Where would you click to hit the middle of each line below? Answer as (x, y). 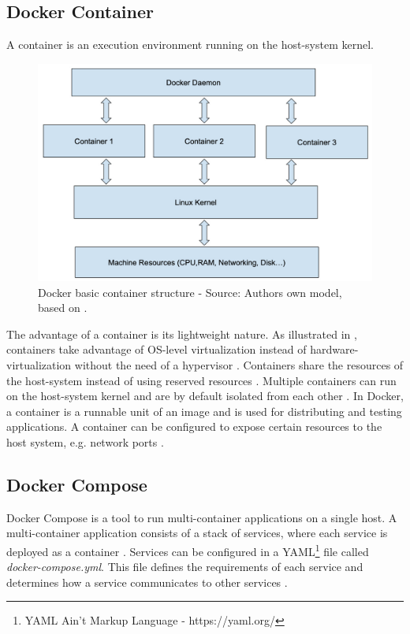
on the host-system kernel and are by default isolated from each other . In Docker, (205, 396)
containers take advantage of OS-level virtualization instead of (157, 349)
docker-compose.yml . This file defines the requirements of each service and (185, 567)
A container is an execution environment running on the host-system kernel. (190, 44)
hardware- (334, 349)
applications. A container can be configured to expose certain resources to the (194, 426)
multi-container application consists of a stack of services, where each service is (197, 533)
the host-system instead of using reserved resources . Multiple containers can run (201, 380)
